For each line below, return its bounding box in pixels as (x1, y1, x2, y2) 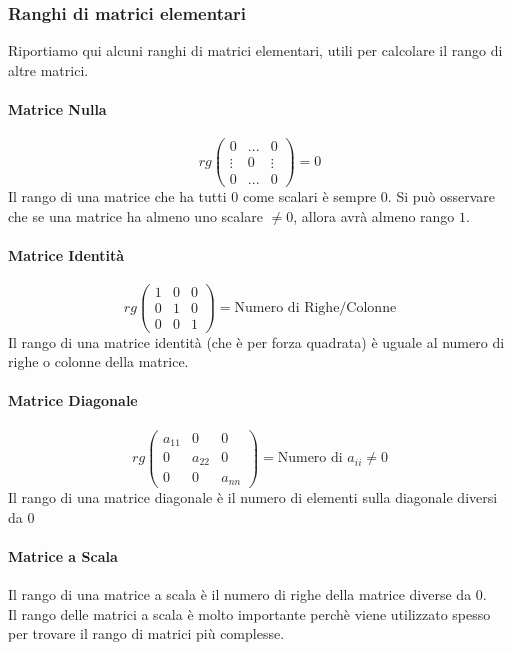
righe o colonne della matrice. (8, 351, 189, 372)
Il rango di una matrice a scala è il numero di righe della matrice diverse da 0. (8, 584, 487, 604)
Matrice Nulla (8, 99, 107, 119)
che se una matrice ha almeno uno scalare (8, 205, 263, 226)
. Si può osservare (387, 186, 495, 207)
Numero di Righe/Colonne (234, 300, 397, 315)
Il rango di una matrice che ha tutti (8, 186, 227, 207)
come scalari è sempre (242, 186, 377, 207)
